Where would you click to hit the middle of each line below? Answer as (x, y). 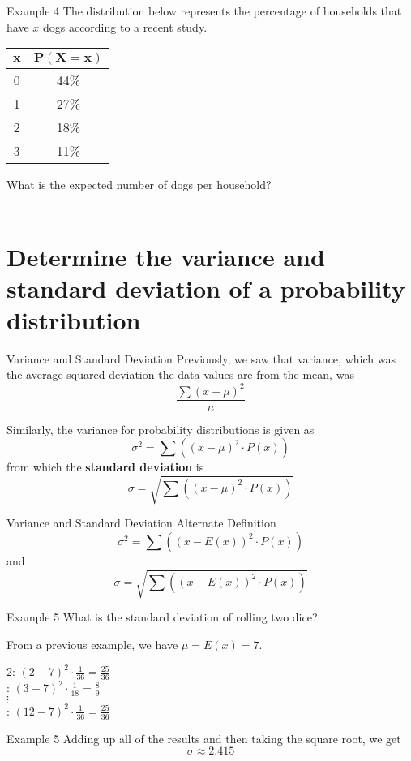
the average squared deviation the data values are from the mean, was (180, 374)
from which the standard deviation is (105, 467)
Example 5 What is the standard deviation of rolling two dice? (162, 617)
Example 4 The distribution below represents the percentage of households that (204, 11)
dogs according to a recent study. (125, 26)
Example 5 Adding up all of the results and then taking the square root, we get (204, 738)
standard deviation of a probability (206, 288)
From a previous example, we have (92, 644)
